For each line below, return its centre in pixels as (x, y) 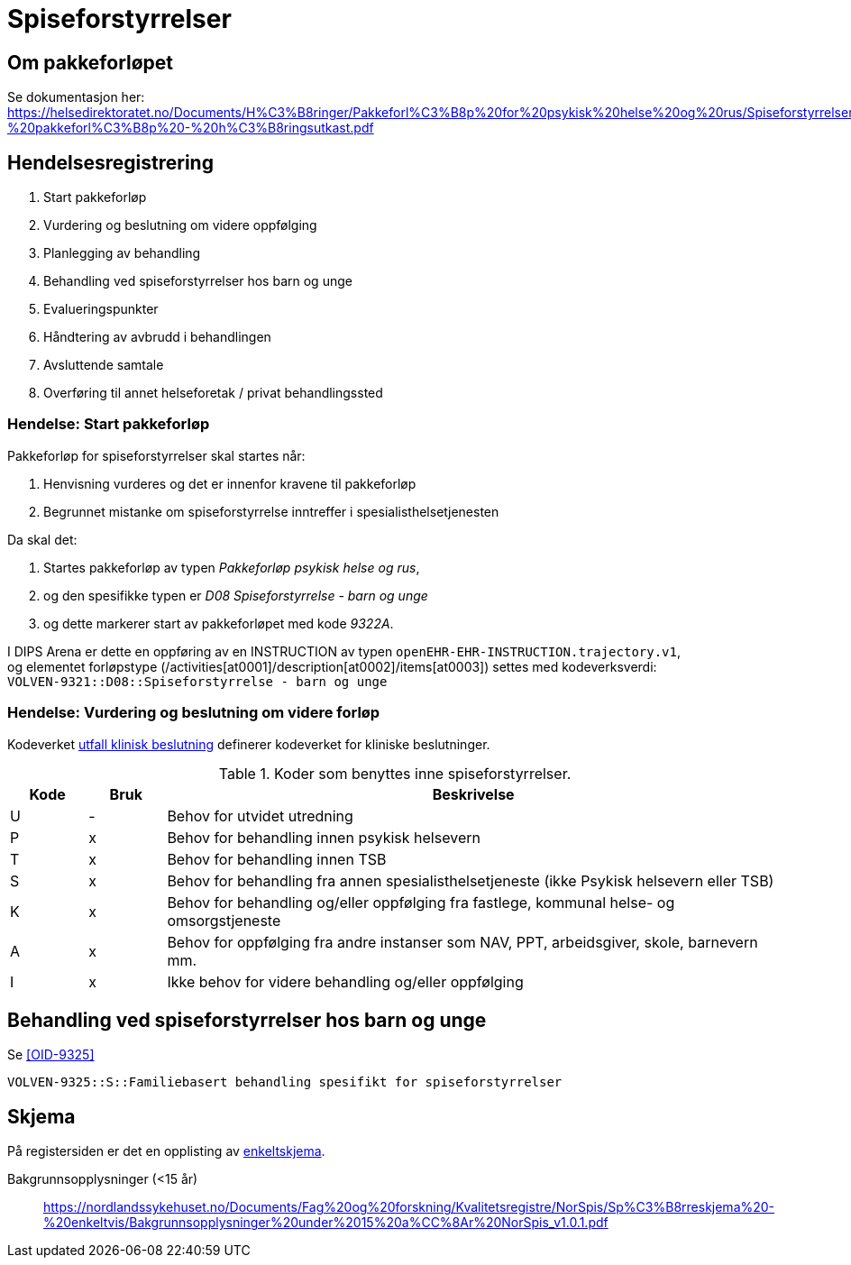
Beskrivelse (473, 794)
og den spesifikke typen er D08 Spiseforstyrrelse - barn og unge (236, 595)
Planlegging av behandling (122, 253)
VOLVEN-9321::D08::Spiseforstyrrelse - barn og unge (197, 681)
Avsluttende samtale (104, 365)
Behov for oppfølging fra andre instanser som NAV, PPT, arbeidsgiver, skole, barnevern (462, 942)
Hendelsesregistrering (110, 162)
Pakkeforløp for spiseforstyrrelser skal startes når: (156, 455)
